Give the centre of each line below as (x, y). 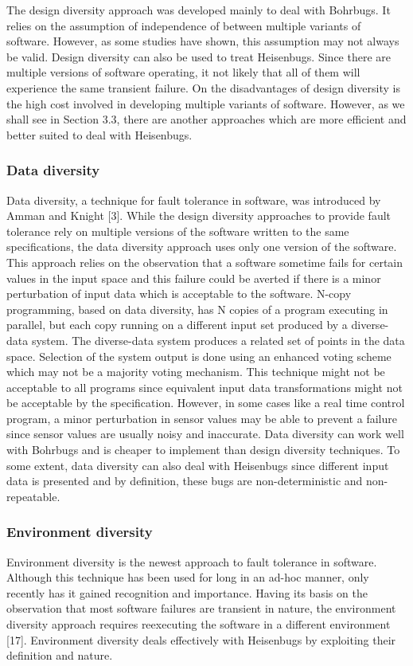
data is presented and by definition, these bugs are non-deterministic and (185, 481)
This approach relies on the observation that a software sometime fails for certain (205, 262)
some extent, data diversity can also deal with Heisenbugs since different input (198, 465)
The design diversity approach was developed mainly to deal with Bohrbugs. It (199, 10)
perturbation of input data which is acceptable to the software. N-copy (179, 294)
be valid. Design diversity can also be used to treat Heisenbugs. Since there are (199, 56)
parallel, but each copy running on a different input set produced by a (177, 325)
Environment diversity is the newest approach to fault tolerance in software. (192, 561)
